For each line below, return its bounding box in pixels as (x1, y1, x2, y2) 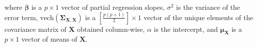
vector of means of (21, 34, 78, 44)
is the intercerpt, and (154, 23, 218, 34)
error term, (4, 12, 38, 22)
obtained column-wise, (77, 23, 145, 34)
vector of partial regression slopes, (61, 2, 165, 12)
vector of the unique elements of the (143, 12, 254, 22)
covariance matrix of (4, 23, 67, 34)
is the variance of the (176, 2, 240, 12)
